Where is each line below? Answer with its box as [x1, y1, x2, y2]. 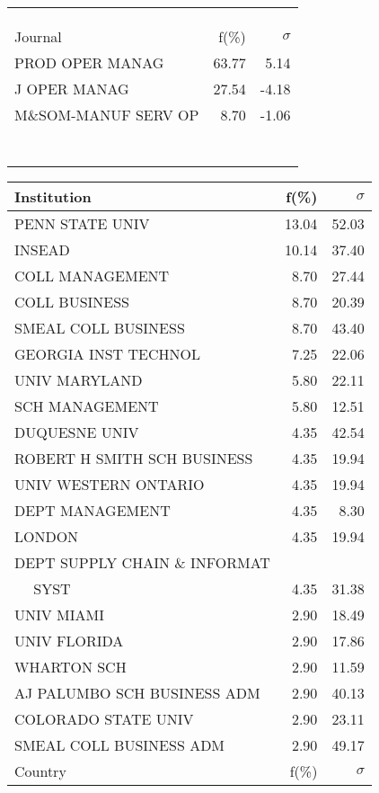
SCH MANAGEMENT [14, 396, 159, 416]
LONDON [14, 526, 79, 547]
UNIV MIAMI [14, 604, 105, 625]
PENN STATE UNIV [14, 213, 150, 234]
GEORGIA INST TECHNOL [14, 343, 200, 364]
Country [14, 761, 66, 781]
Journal [14, 26, 62, 47]
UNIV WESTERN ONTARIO [14, 474, 205, 495]
